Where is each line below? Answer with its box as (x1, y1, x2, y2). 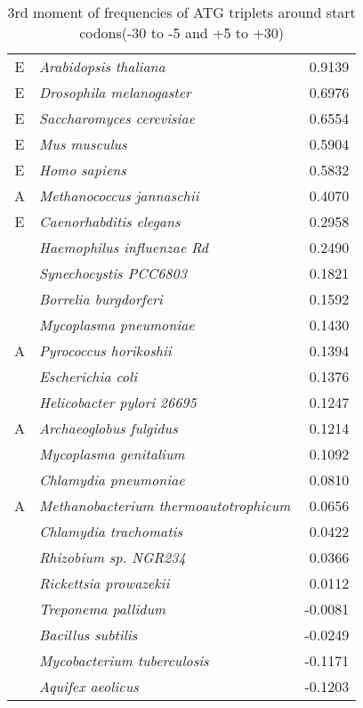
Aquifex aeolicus (39, 676, 139, 696)
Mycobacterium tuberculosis (39, 650, 209, 671)
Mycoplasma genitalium (39, 444, 185, 464)
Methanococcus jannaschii (39, 185, 199, 206)
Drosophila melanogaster (39, 82, 191, 102)
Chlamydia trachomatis (39, 521, 182, 541)
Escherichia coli (39, 366, 138, 387)
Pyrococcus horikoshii (39, 340, 172, 361)
